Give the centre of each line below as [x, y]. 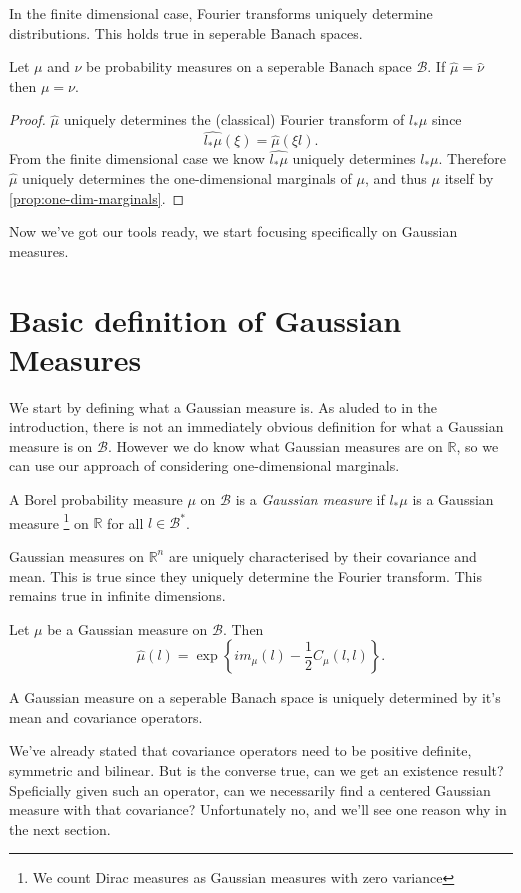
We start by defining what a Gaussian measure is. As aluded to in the [223, 406]
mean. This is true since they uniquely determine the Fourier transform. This [245, 575]
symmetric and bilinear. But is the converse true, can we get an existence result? [256, 770]
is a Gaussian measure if [310, 499]
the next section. [60, 828]
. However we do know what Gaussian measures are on [275, 445]
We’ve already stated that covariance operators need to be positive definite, [240, 750]
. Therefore [472, 158]
